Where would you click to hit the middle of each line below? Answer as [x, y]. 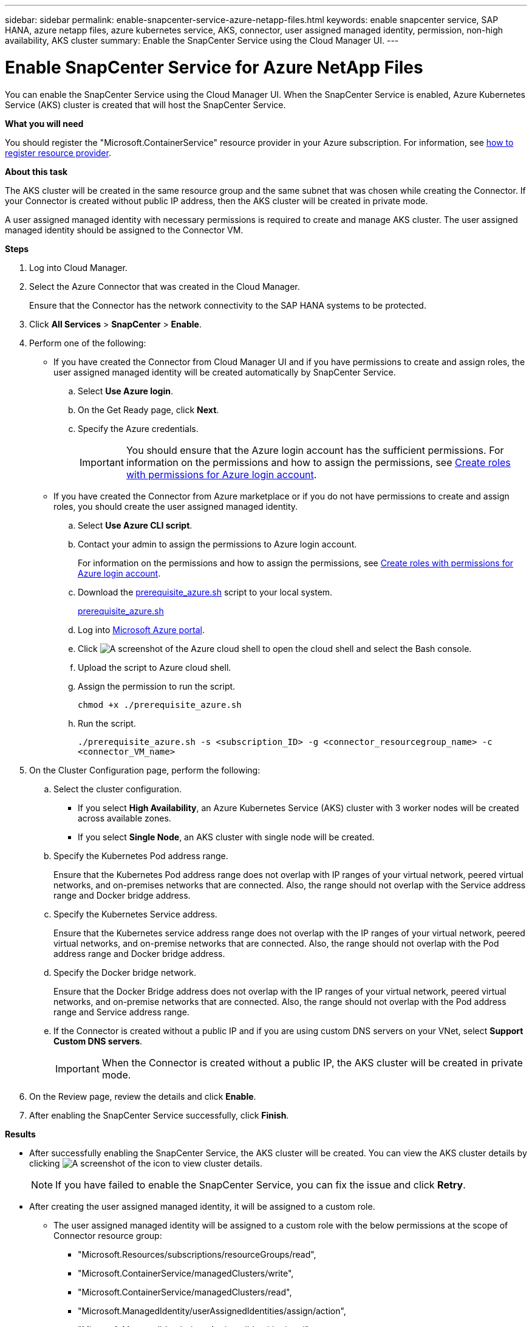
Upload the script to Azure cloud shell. [155, 667]
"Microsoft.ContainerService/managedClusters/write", [186, 1273]
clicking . [146, 1163]
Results [20, 1134]
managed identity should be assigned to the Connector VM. [124, 230]
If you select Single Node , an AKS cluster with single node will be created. [226, 837]
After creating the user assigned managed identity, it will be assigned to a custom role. [202, 1206]
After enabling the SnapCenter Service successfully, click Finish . [159, 1115]
